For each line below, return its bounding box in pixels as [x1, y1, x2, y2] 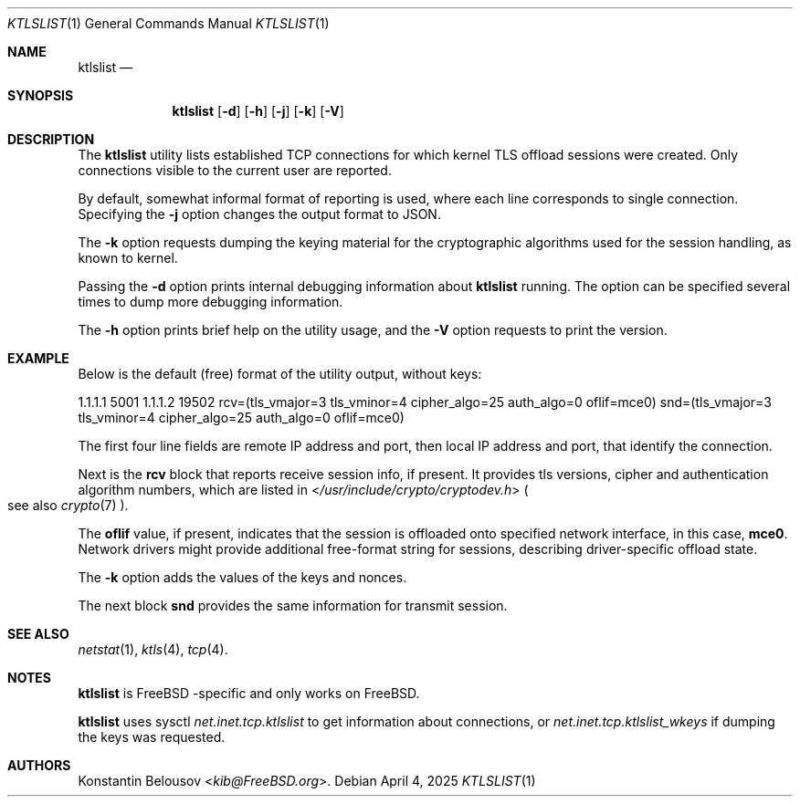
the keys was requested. [78, 729, 226, 745]
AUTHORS [7, 757, 71, 773]
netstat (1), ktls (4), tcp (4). [78, 642, 228, 657]
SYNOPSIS [7, 88, 74, 103]
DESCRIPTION [7, 131, 95, 147]
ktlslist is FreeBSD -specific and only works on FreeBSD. [78, 685, 420, 701]
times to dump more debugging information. [78, 294, 343, 309]
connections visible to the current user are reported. [78, 162, 392, 178]
